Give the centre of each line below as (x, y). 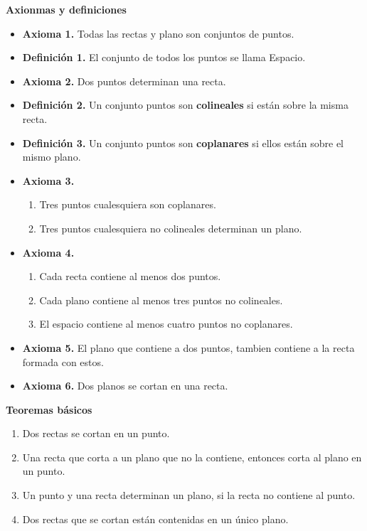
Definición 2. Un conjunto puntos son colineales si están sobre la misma (185, 105)
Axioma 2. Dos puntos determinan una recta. (124, 81)
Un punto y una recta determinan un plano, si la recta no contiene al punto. (189, 495)
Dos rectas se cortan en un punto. (96, 433)
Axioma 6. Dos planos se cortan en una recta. (125, 386)
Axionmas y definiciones (66, 9)
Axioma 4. (48, 252)
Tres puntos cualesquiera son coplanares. (128, 204)
